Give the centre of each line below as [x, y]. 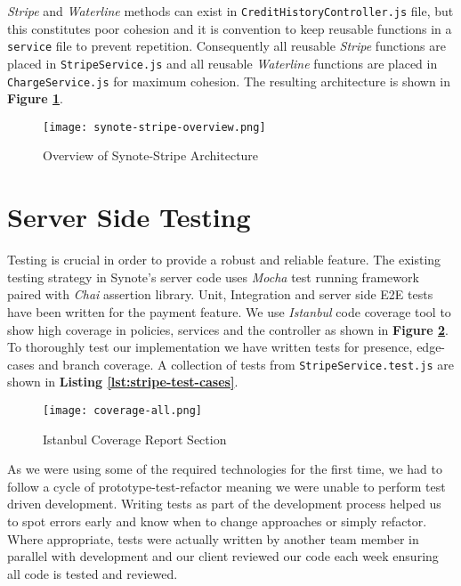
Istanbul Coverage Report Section [135, 439]
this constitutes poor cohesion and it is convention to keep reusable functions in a [230, 28]
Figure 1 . [35, 98]
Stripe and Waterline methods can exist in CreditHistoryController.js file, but [230, 11]
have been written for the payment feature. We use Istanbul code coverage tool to [229, 311]
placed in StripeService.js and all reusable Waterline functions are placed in [222, 63]
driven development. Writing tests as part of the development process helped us [224, 504]
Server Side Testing [129, 217]
